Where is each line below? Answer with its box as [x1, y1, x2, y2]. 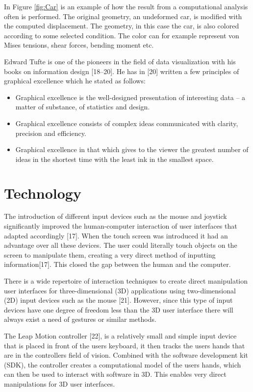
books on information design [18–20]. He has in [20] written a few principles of [4, 66, 239, 76]
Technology [4, 183, 81, 203]
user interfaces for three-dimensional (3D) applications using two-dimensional [4, 285, 236, 295]
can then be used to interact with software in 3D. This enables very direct [4, 369, 227, 379]
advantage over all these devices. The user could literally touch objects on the [4, 240, 237, 250]
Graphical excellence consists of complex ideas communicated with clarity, [15, 118, 238, 128]
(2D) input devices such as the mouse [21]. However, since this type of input [4, 295, 233, 305]
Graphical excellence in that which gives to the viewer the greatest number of [15, 144, 249, 155]
